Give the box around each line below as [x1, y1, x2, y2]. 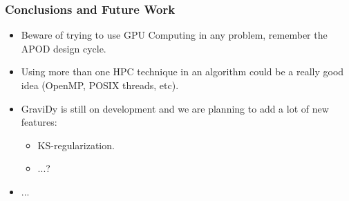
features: [21, 115, 57, 129]
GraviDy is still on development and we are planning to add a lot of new [21, 101, 329, 115]
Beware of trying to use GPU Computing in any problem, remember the [21, 28, 328, 42]
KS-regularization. [37, 137, 115, 152]
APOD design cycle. [21, 41, 106, 55]
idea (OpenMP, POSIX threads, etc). [21, 78, 179, 92]
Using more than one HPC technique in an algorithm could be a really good [21, 64, 344, 79]
